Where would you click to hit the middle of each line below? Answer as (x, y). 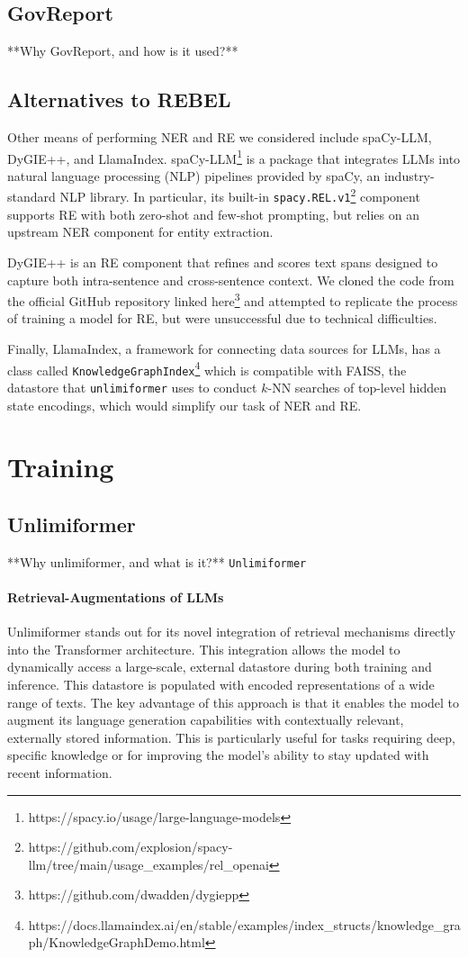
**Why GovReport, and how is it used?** (123, 51)
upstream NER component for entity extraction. (140, 232)
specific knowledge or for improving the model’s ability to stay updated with (218, 755)
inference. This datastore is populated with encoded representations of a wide (221, 684)
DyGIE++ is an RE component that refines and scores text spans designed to (223, 262)
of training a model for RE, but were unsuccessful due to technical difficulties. (222, 318)
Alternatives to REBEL (119, 99)
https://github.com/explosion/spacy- (130, 847)
